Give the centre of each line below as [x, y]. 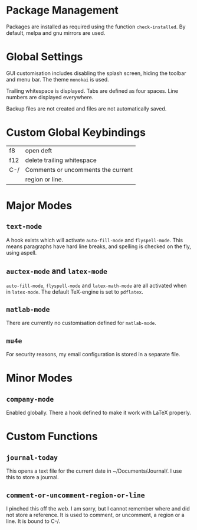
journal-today [32, 457]
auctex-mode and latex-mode [57, 271]
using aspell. [22, 252]
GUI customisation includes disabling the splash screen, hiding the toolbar [96, 73]
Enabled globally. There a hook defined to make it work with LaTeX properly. [99, 413]
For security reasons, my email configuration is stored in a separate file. [93, 355]
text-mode [24, 227]
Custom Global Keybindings [76, 133]
